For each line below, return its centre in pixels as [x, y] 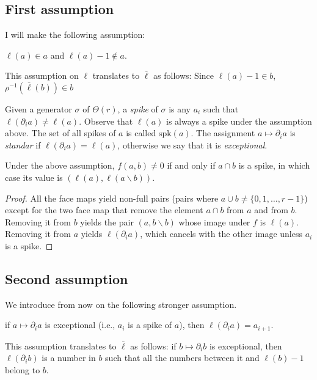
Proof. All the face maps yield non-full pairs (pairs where [112, 198]
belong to [23, 369]
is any [180, 108]
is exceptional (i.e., [80, 325]
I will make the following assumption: [75, 35]
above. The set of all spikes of [60, 133]
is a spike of [150, 325]
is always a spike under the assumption [239, 121]
